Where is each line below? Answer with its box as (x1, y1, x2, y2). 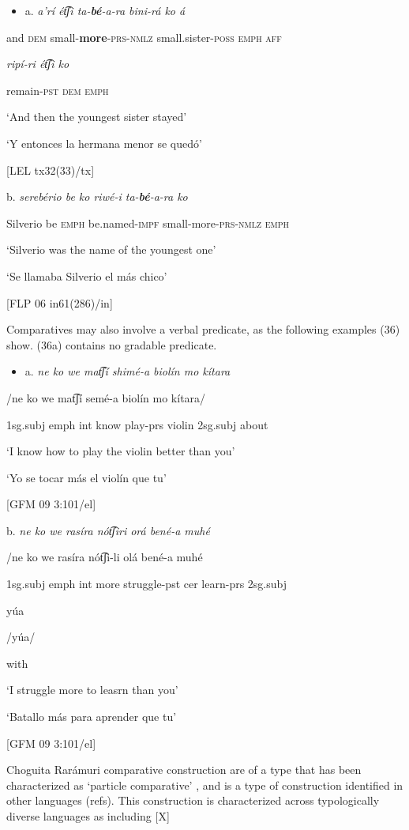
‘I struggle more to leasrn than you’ (6, 681, 178, 698)
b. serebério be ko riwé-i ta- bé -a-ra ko (6, 188, 188, 205)
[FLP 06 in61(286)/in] (6, 294, 113, 311)
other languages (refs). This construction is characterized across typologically (6, 792, 380, 809)
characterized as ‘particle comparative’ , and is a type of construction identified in (6, 776, 403, 793)
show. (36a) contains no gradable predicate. (6, 336, 217, 353)
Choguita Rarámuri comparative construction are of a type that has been (6, 761, 362, 778)
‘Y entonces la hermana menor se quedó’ (6, 134, 202, 151)
